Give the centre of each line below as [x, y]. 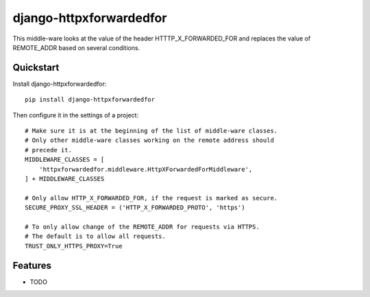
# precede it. [48, 150]
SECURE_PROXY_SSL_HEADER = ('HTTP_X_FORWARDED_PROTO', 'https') [135, 208]
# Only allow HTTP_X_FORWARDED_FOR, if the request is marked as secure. [151, 198]
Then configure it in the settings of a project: [76, 115]
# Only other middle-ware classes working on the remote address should [149, 140]
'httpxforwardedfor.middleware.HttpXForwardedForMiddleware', [146, 169]
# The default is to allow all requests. [95, 236]
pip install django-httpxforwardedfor [90, 100]
